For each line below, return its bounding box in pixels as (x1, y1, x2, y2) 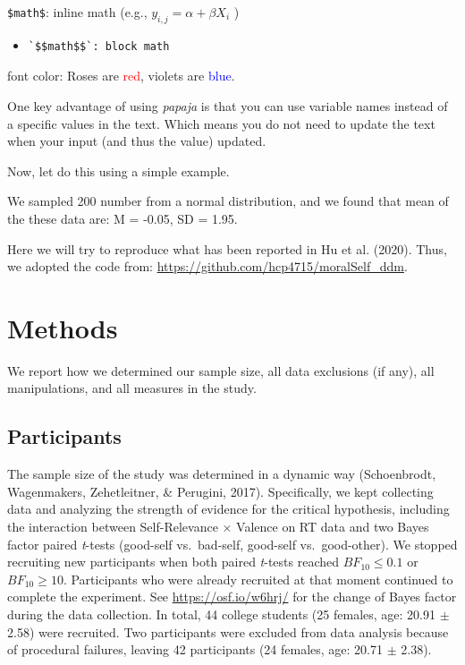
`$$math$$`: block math (28, 39, 170, 53)
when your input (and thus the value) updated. (7, 132, 266, 150)
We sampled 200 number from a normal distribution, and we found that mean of (7, 192, 449, 210)
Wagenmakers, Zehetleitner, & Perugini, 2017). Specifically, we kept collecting (7, 482, 434, 500)
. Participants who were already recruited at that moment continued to (63, 569, 453, 588)
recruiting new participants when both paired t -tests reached (7, 552, 340, 571)
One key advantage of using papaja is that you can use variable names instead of (7, 96, 448, 115)
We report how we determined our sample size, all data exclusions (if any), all (7, 361, 435, 379)
